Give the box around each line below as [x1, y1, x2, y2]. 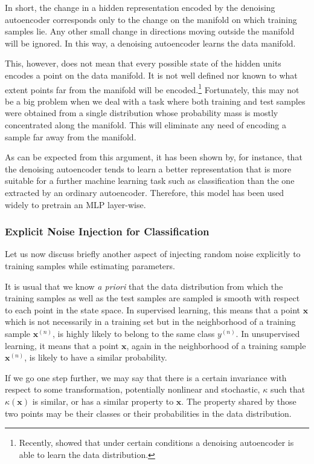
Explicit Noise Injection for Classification [5, 224, 210, 239]
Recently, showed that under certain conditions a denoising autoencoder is [19, 436, 294, 449]
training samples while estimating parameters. [5, 259, 175, 272]
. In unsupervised [235, 327, 300, 339]
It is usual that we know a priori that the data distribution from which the [5, 279, 283, 292]
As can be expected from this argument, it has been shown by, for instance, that [5, 151, 303, 163]
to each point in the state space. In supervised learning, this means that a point [5, 303, 300, 316]
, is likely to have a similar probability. [24, 351, 167, 364]
